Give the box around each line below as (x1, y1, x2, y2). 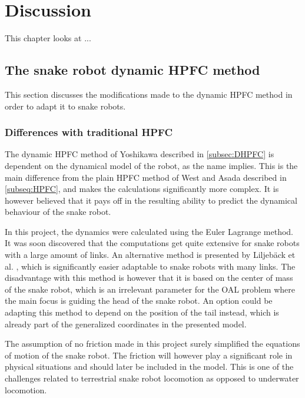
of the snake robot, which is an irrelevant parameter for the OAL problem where (5, 283, 295, 295)
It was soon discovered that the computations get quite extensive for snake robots (5, 237, 300, 249)
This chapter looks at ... (5, 32, 91, 44)
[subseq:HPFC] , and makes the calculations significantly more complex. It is (5, 183, 279, 195)
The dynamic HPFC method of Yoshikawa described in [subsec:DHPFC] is (5, 148, 274, 160)
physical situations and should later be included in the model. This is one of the (5, 360, 294, 373)
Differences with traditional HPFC (5, 125, 173, 140)
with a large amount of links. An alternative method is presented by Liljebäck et (5, 248, 296, 261)
